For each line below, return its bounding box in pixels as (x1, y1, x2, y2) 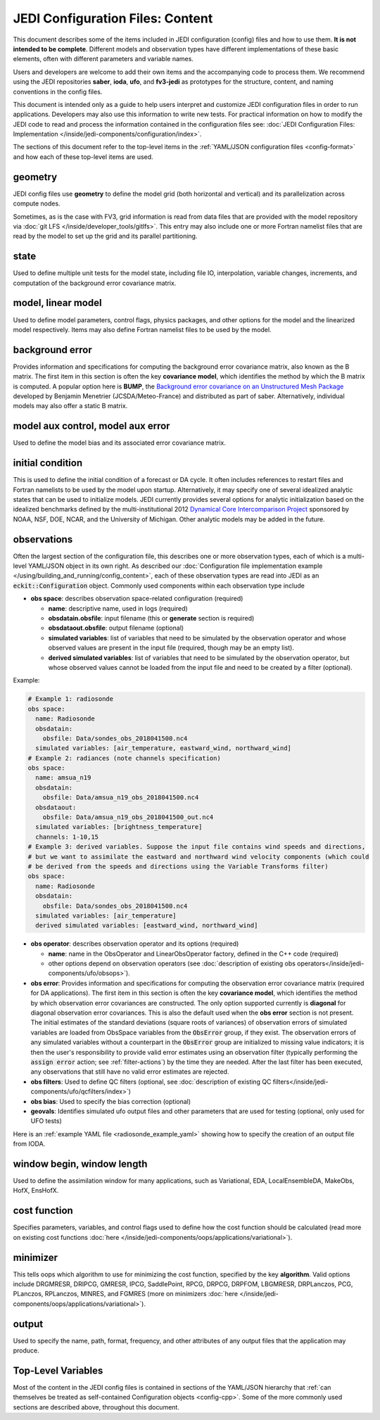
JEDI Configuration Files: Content (13, 11, 213, 26)
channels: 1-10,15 (35, 832, 99, 841)
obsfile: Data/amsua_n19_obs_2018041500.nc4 (42, 794, 199, 801)
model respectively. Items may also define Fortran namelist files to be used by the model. (13, 325, 272, 334)
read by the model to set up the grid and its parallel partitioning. (13, 232, 198, 241)
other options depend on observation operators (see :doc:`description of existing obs (48, 959, 296, 968)
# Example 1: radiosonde (27, 695, 114, 703)
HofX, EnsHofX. (13, 1186, 59, 1195)
